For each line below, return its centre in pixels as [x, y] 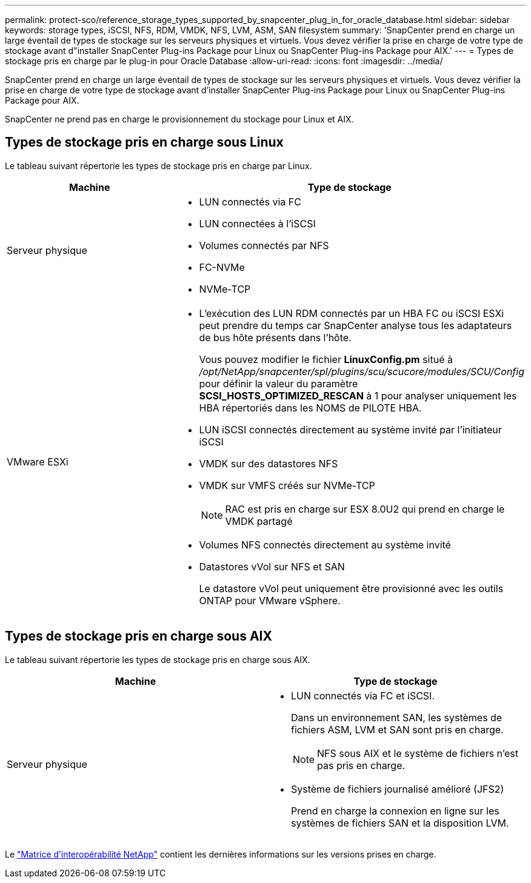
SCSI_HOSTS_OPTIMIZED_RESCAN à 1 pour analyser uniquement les [358, 395]
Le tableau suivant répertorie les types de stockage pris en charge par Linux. [159, 165]
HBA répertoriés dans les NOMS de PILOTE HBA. [310, 408]
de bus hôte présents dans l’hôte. [275, 337]
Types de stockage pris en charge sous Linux [144, 142]
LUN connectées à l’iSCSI [257, 223]
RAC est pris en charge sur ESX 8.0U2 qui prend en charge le [365, 509]
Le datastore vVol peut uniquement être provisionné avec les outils [351, 588]
